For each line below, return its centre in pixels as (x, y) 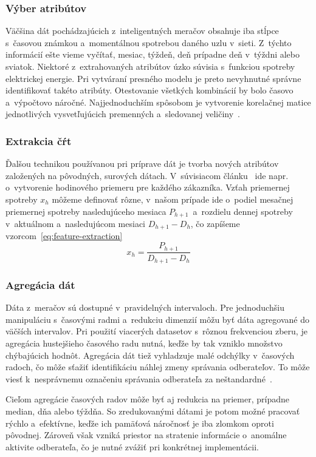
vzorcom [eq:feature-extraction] (64, 236)
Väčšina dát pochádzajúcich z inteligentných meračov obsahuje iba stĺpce (142, 31)
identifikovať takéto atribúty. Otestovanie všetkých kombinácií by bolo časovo (149, 90)
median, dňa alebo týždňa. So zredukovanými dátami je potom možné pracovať (153, 411)
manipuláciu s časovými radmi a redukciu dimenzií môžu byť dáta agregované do (157, 319)
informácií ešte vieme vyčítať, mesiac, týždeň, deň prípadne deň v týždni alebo (153, 54)
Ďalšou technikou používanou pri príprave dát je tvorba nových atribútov (142, 164)
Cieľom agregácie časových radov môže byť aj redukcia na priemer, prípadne (147, 399)
